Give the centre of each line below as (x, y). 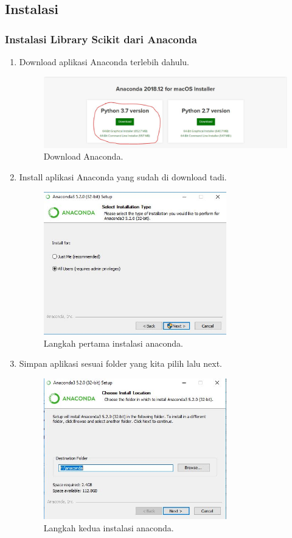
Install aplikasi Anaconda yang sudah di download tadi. (123, 177)
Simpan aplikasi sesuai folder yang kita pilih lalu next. (121, 363)
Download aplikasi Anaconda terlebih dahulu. (104, 62)
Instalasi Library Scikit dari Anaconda (101, 39)
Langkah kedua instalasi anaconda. (109, 527)
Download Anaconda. (83, 156)
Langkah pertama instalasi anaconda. (113, 343)
